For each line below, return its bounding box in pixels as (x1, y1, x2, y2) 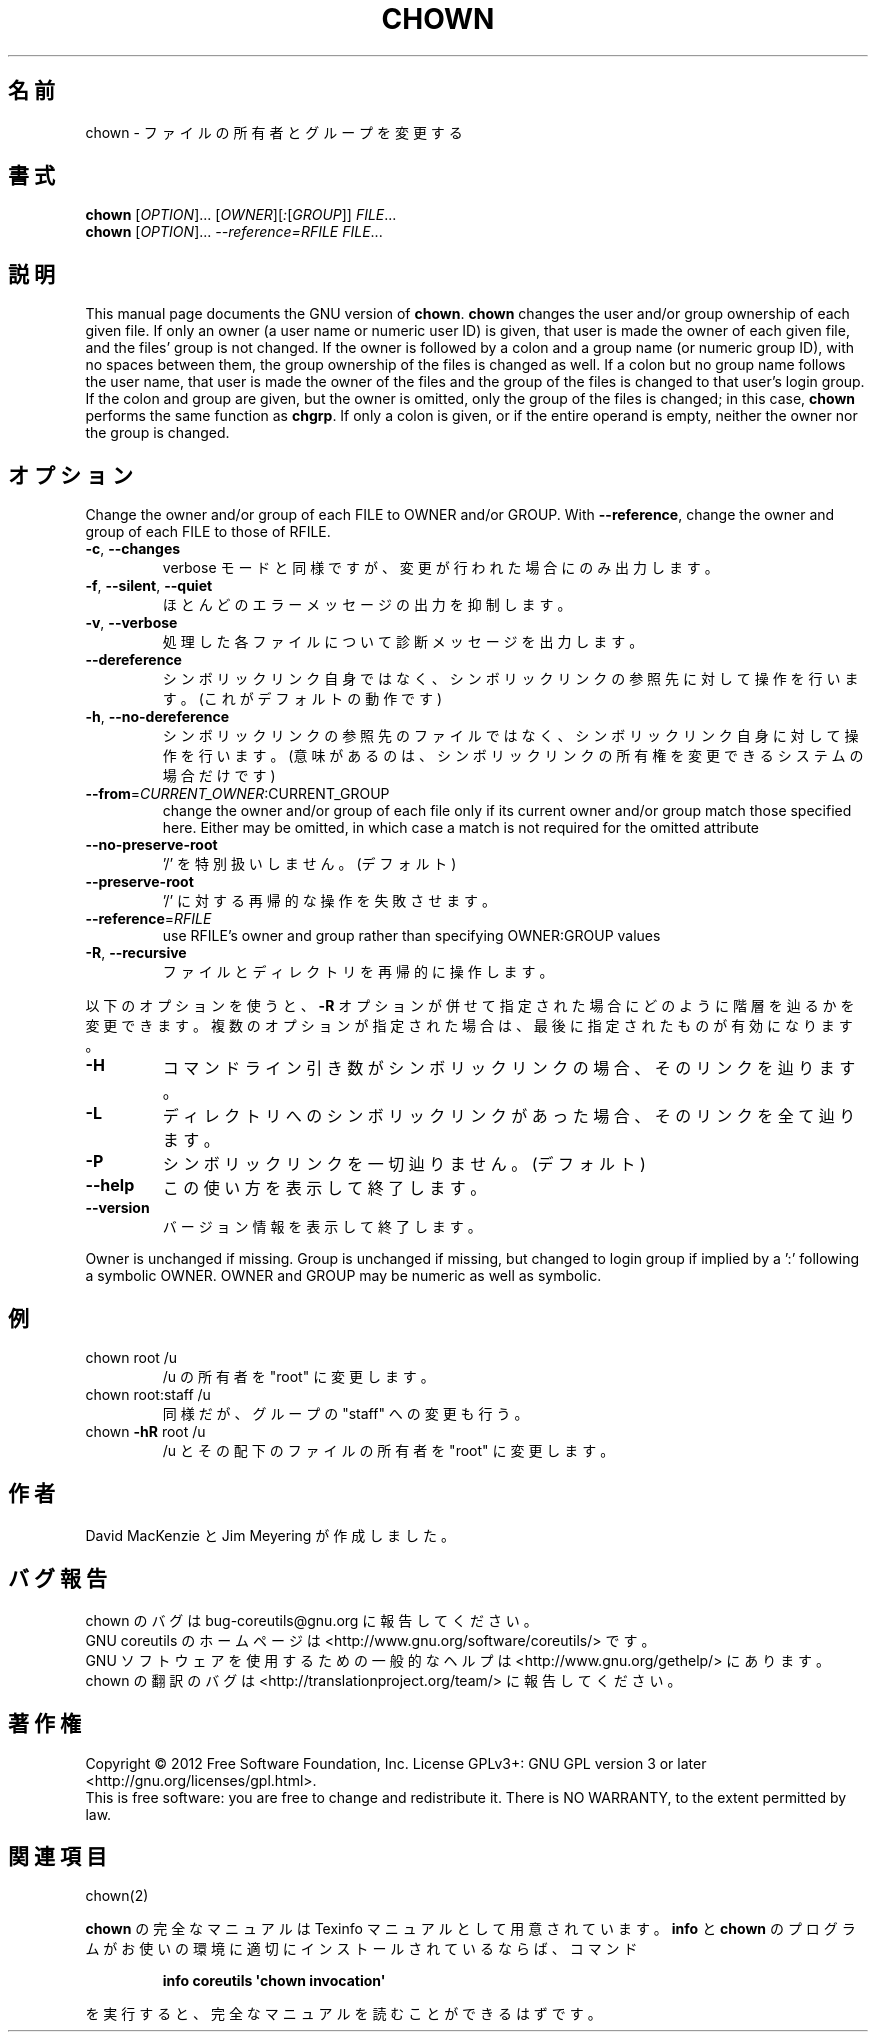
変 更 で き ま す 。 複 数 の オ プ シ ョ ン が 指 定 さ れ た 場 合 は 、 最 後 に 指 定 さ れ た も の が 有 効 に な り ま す (85, 1017, 853, 1035)
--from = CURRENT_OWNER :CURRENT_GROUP (85, 785, 390, 803)
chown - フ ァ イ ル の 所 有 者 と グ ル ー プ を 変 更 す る (85, 123, 463, 141)
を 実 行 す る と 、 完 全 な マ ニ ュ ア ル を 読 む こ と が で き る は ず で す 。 (85, 2005, 602, 2023)
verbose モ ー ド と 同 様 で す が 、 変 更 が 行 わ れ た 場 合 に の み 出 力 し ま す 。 (162, 559, 719, 577)
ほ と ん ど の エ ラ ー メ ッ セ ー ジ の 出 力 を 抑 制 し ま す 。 (162, 596, 572, 614)
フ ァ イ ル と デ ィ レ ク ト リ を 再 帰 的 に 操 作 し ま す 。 (162, 963, 554, 981)
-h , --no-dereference (85, 708, 230, 726)
